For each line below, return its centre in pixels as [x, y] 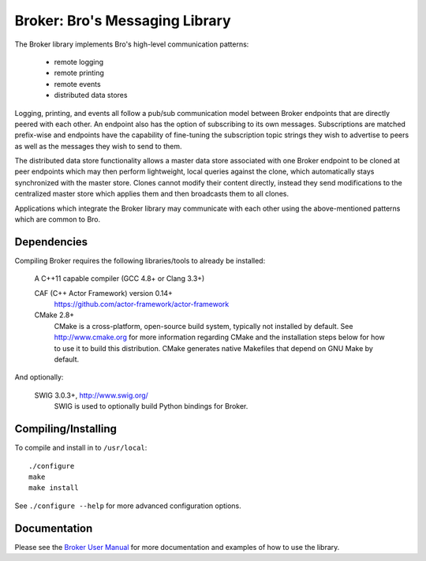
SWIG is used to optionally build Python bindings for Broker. [151, 406]
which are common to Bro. [58, 219]
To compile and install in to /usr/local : [81, 448]
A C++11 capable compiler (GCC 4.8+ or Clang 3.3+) [120, 279]
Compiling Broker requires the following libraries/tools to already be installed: [140, 260]
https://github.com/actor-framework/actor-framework [142, 305]
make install [54, 488]
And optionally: [39, 377]
